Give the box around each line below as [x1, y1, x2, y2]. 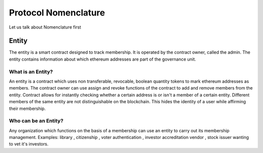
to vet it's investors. [9, 141, 49, 147]
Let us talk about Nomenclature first [9, 24, 81, 30]
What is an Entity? [9, 68, 53, 75]
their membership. [9, 106, 46, 111]
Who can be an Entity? [9, 118, 63, 124]
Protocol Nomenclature [9, 7, 105, 18]
